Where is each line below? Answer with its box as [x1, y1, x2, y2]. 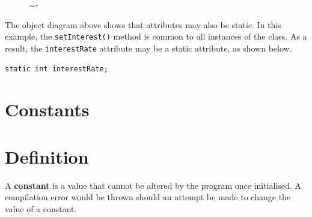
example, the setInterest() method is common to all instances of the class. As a [5, 30, 307, 43]
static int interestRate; [5, 64, 108, 73]
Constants [5, 97, 90, 122]
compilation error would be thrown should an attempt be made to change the [5, 191, 291, 203]
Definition [5, 144, 89, 168]
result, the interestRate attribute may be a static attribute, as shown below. [5, 41, 292, 54]
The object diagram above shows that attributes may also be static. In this [5, 18, 281, 31]
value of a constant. [5, 202, 77, 215]
